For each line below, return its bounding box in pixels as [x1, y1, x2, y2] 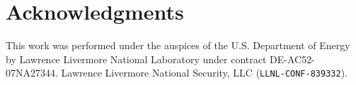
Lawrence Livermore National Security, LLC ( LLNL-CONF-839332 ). [61, 65, 348, 80]
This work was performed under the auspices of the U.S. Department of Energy [6, 38, 350, 53]
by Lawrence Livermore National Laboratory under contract [6, 51, 267, 66]
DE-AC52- [270, 51, 315, 66]
